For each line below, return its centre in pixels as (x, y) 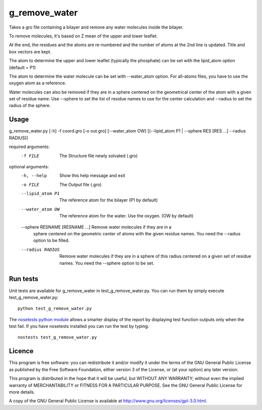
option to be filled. (51, 241)
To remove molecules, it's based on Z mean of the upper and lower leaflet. (83, 36)
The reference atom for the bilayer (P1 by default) (109, 200)
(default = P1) (22, 67)
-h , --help (34, 176)
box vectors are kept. (30, 51)
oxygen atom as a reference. (38, 83)
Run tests (24, 279)
